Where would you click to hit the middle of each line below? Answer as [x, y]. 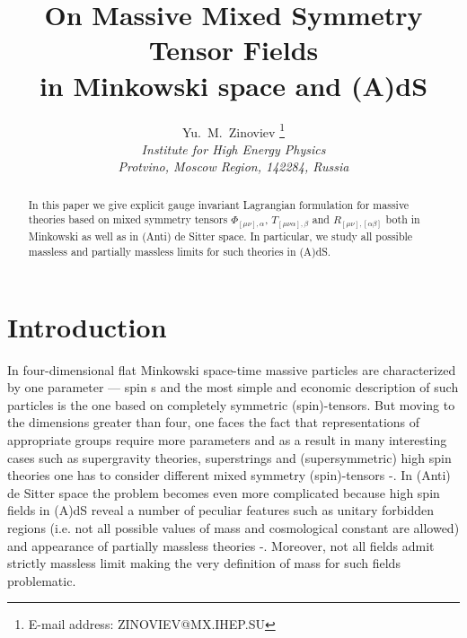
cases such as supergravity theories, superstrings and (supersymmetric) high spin [229, 457]
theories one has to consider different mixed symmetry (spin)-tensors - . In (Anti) [229, 475]
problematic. [42, 580]
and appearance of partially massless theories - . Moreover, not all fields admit [221, 545]
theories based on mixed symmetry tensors [128, 219]
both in [403, 219]
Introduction [87, 326]
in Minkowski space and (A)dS [233, 85]
